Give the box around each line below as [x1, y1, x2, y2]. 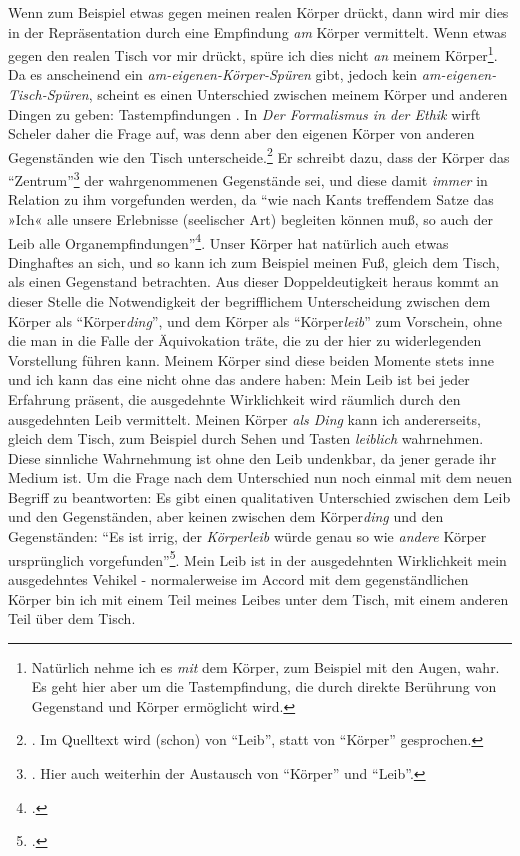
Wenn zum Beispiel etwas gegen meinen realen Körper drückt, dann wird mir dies [8, 2, 509, 22]
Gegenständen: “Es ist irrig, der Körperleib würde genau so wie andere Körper [8, 526, 487, 547]
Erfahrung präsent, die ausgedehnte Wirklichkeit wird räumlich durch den [8, 388, 461, 409]
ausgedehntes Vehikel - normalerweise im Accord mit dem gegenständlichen [8, 568, 469, 589]
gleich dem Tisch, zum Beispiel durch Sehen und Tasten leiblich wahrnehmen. [8, 428, 484, 449]
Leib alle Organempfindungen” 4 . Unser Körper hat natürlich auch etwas [8, 229, 449, 253]
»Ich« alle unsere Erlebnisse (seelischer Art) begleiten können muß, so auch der [8, 208, 493, 229]
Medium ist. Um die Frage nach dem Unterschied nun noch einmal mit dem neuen [8, 467, 513, 488]
